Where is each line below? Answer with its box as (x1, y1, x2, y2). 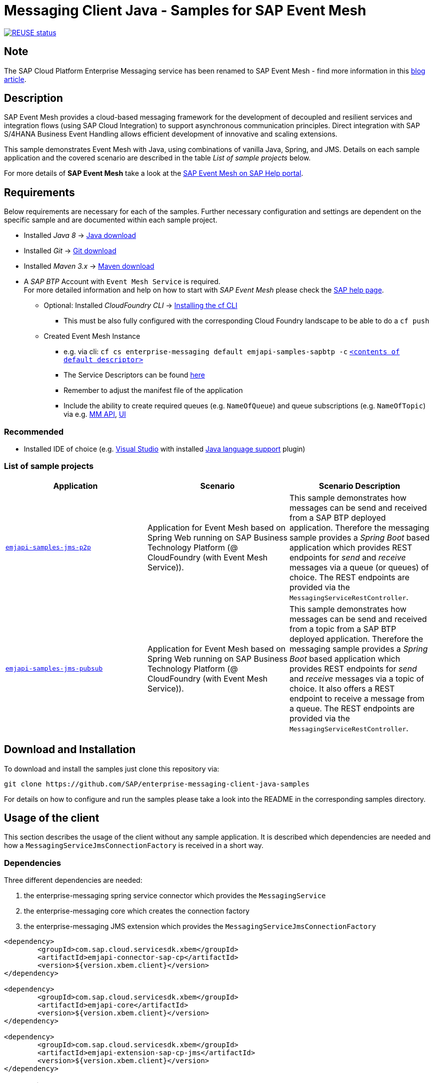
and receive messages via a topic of (289, 673, 424, 684)
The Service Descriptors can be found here (64, 371, 205, 380)
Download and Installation (4, 743, 136, 756)
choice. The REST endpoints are (289, 572, 410, 582)
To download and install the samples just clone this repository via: (4, 764, 219, 773)
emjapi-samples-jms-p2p (5, 543, 91, 551)
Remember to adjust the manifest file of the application (64, 386, 243, 395)
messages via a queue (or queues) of (289, 562, 429, 572)
